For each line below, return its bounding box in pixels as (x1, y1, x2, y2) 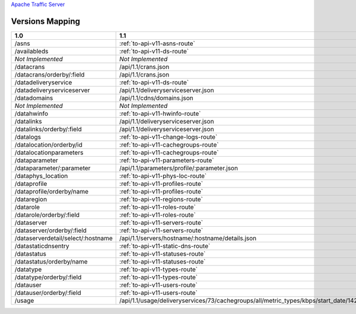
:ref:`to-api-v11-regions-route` (119, 195, 203, 203)
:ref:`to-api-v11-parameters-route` (119, 156, 214, 164)
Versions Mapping (11, 16, 80, 26)
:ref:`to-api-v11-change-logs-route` (119, 132, 218, 141)
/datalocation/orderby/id (14, 140, 83, 148)
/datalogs (14, 132, 42, 141)
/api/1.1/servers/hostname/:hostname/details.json (119, 234, 257, 242)
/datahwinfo (14, 109, 49, 118)
